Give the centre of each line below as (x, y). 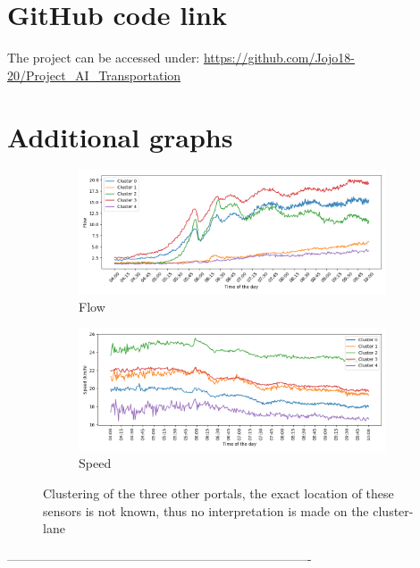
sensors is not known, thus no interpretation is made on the (206, 510)
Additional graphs (120, 136)
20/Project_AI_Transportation (94, 75)
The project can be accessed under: (104, 58)
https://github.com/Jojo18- (279, 58)
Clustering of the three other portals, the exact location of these (218, 493)
